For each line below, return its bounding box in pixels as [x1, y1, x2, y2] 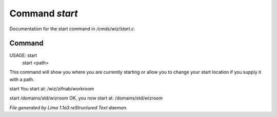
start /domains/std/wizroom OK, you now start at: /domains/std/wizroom [9, 95, 163, 101]
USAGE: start [9, 52, 37, 59]
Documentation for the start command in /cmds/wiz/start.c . [9, 26, 135, 32]
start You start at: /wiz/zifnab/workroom [9, 86, 94, 92]
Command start [9, 8, 78, 19]
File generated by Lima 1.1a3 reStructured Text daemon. [9, 104, 128, 110]
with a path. [9, 76, 34, 82]
